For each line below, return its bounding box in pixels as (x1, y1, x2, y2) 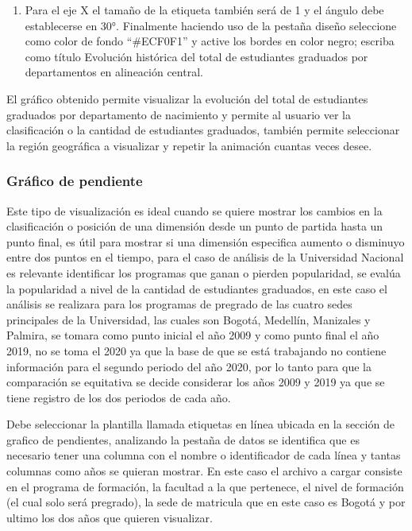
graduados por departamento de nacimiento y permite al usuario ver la (6, 106, 352, 122)
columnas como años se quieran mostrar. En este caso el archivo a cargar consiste (6, 463, 402, 479)
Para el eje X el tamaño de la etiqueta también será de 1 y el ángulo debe (25, 2, 384, 17)
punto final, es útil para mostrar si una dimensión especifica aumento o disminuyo (6, 233, 405, 250)
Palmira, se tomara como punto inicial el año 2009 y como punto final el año (6, 327, 379, 343)
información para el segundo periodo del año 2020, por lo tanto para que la (6, 358, 372, 374)
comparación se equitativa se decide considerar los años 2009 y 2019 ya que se (6, 374, 385, 390)
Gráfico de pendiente (6, 171, 143, 191)
